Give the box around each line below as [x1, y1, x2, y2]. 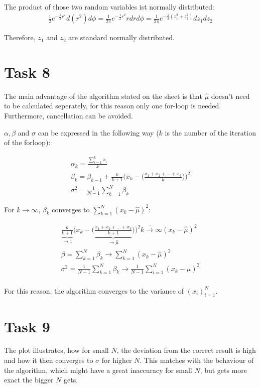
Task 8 [4, 61, 50, 82]
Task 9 [4, 316, 50, 336]
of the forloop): [4, 137, 51, 148]
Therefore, [4, 32, 36, 43]
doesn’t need [211, 90, 250, 101]
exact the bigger [4, 374, 54, 385]
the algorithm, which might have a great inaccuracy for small [4, 364, 192, 375]
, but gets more [200, 364, 247, 375]
